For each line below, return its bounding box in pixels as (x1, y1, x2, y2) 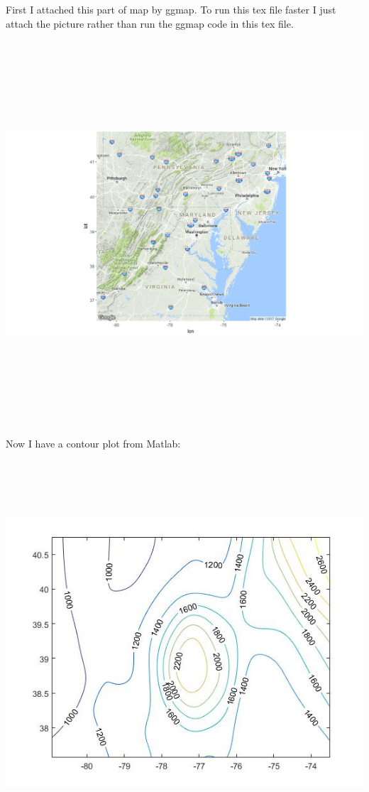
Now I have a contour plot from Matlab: (6, 435, 181, 450)
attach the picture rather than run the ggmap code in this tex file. (6, 16, 294, 31)
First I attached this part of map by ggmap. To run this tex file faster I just (6, 2, 336, 16)
